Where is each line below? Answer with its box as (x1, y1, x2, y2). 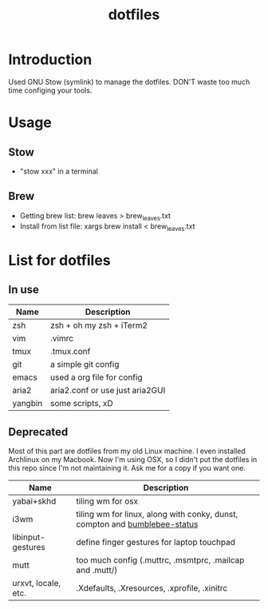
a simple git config (50, 359, 120, 370)
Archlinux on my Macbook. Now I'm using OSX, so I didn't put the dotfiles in (8, 455, 258, 464)
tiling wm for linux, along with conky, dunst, (75, 509, 238, 520)
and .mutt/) (75, 565, 118, 576)
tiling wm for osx (75, 496, 138, 507)
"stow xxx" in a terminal (19, 166, 98, 176)
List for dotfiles (8, 251, 111, 269)
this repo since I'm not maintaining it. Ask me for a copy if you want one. (8, 464, 246, 473)
